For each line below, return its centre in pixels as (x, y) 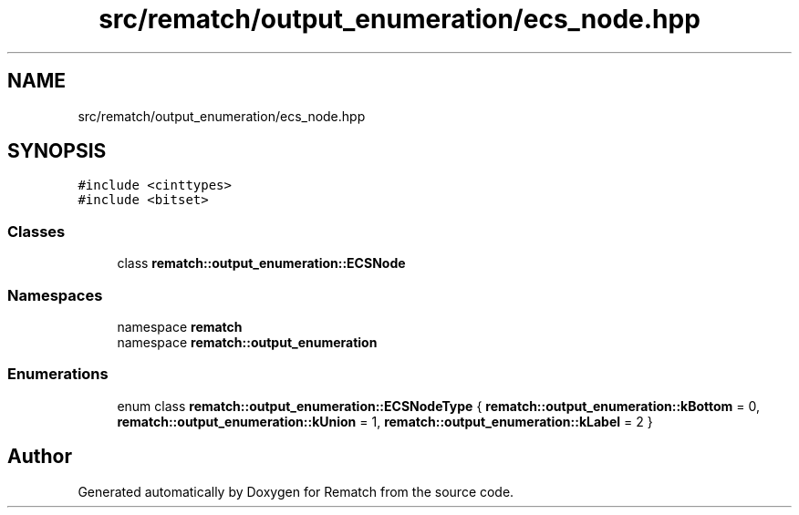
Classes (36, 231)
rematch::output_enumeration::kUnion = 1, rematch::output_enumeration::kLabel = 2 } (385, 421)
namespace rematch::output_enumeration (247, 342)
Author (40, 457)
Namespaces (55, 295)
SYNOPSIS (57, 151)
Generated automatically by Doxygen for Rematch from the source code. (296, 491)
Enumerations (58, 374)
